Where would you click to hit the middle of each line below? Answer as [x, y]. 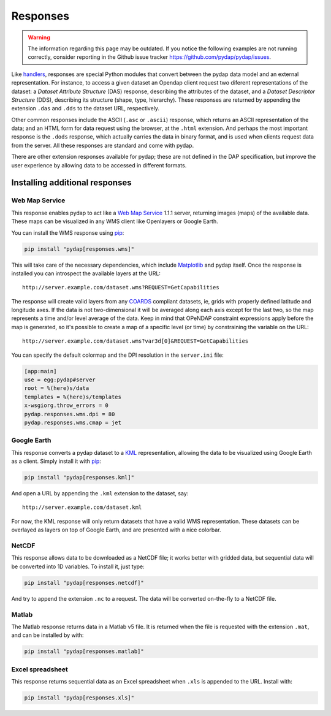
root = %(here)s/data [57, 388]
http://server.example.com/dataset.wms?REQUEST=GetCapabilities [121, 288]
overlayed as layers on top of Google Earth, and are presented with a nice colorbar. [116, 530]
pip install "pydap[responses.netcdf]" [84, 583]
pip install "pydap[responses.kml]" [79, 478]
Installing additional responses [71, 183]
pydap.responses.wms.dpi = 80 [70, 414]
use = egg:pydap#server [60, 380]
